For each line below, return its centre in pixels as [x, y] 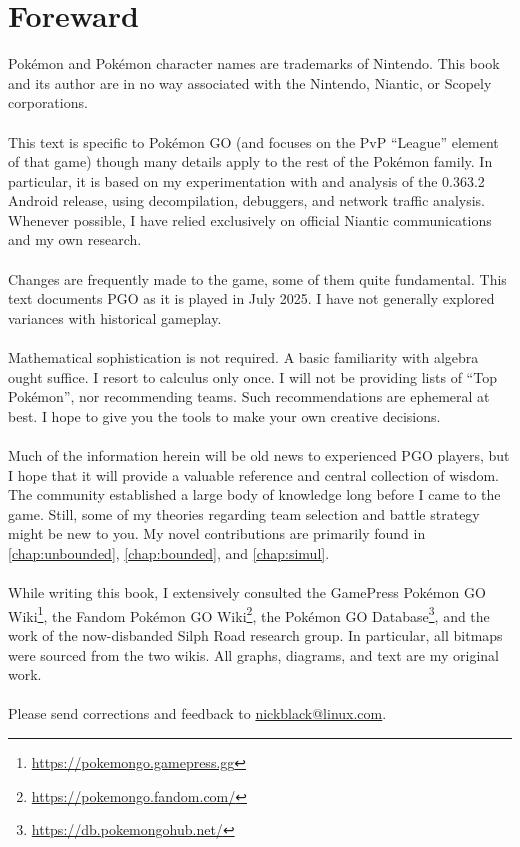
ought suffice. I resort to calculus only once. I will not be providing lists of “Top [252, 376]
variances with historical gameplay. [115, 317]
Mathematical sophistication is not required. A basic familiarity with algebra [243, 357]
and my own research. [75, 239]
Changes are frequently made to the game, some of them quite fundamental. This [257, 278]
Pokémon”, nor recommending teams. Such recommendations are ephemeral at [249, 396]
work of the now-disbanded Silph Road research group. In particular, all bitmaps [255, 635]
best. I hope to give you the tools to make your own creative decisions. [224, 415]
